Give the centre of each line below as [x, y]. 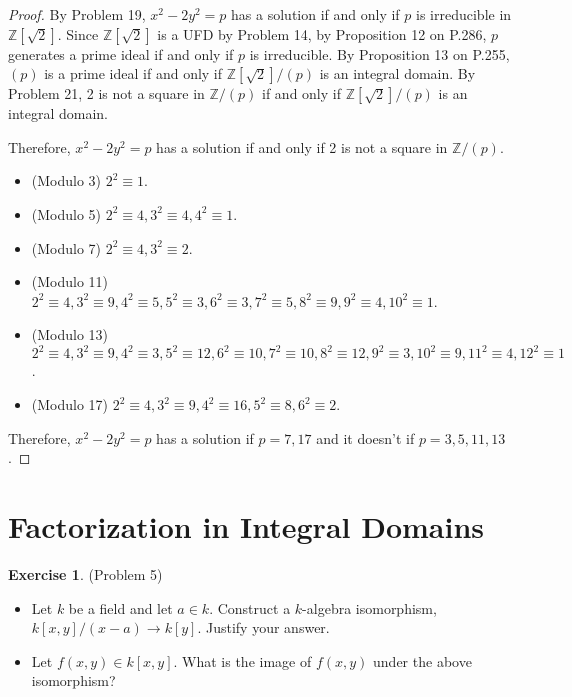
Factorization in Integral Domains [246, 526]
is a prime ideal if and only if [133, 73]
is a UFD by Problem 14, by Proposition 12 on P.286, [322, 33]
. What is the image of [242, 660]
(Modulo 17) [70, 404]
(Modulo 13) [70, 334]
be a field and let [120, 607]
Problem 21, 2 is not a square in [106, 93]
